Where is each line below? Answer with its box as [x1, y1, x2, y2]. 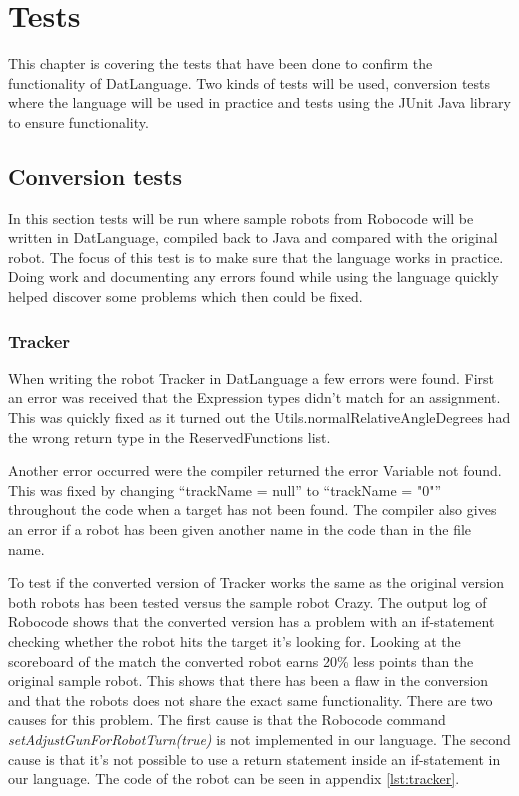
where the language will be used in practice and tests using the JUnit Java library [8, 92, 511, 113]
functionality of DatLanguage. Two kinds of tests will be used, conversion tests [8, 72, 491, 93]
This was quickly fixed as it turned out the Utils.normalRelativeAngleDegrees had [8, 407, 511, 428]
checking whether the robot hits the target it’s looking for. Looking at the [8, 631, 461, 652]
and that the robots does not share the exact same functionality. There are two [8, 689, 493, 710]
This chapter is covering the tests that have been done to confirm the [8, 53, 433, 74]
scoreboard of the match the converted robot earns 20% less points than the [8, 650, 474, 671]
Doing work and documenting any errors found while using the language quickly [8, 266, 499, 287]
